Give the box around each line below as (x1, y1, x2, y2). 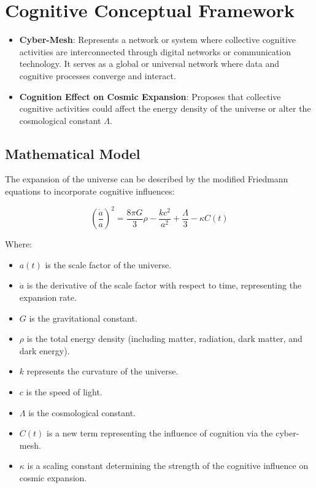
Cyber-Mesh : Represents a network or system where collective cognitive (19, 33, 296, 46)
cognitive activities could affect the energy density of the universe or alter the (19, 102, 311, 115)
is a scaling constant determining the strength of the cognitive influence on (27, 459, 309, 472)
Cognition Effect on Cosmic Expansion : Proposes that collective (19, 90, 281, 103)
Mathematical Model (5, 144, 141, 163)
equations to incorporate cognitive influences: (5, 185, 175, 198)
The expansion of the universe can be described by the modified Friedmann (5, 172, 288, 185)
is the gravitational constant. (29, 311, 137, 324)
